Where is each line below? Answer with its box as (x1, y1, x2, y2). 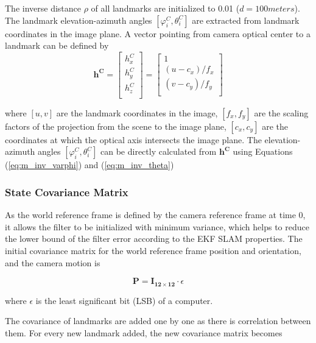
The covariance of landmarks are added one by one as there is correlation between (5, 314, 311, 327)
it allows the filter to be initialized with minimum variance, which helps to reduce (5, 220, 309, 233)
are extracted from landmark (192, 13, 300, 26)
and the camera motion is (5, 256, 100, 269)
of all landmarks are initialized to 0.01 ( (91, 2, 240, 14)
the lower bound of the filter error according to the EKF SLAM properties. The (5, 232, 303, 245)
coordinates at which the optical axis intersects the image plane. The (5, 133, 262, 146)
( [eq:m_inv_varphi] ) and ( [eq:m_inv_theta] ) (5, 158, 174, 171)
